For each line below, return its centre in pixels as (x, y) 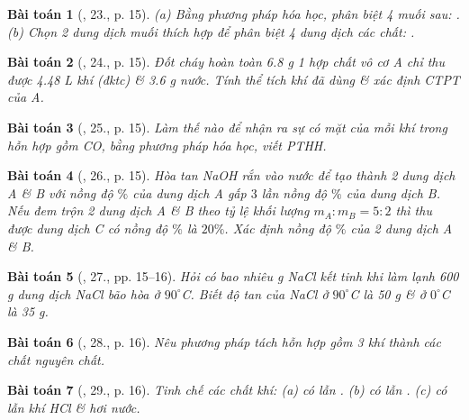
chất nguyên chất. (56, 359)
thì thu (414, 210)
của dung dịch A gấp (189, 192)
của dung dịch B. (393, 192)
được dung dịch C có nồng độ (88, 228)
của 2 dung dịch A (401, 228)
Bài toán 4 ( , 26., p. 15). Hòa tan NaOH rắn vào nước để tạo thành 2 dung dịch (231, 175)
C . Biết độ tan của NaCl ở (255, 293)
